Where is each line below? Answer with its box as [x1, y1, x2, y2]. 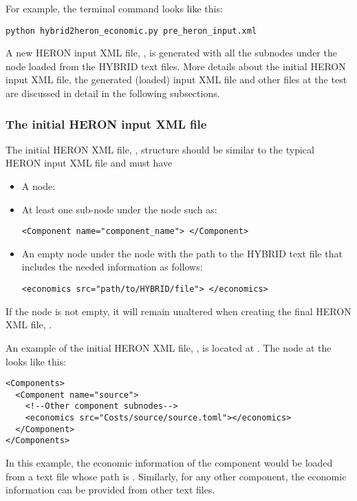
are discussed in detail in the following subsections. [6, 86, 220, 100]
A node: [21, 179, 56, 193]
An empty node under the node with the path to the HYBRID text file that [21, 246, 343, 260]
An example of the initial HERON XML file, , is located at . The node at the [6, 340, 332, 354]
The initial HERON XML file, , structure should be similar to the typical [6, 142, 314, 156]
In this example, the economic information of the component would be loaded [6, 456, 333, 470]
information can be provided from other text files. [6, 482, 215, 497]
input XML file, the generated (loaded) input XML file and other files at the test [6, 72, 347, 87]
